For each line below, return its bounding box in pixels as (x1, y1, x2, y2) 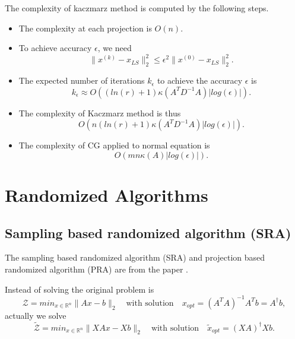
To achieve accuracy (18, 42, 92, 54)
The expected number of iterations (18, 74, 145, 87)
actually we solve (5, 309, 66, 321)
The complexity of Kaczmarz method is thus (18, 106, 181, 119)
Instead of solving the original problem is (5, 283, 154, 295)
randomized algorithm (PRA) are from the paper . (5, 263, 189, 275)
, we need (97, 42, 132, 54)
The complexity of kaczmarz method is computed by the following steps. (5, 2, 269, 14)
